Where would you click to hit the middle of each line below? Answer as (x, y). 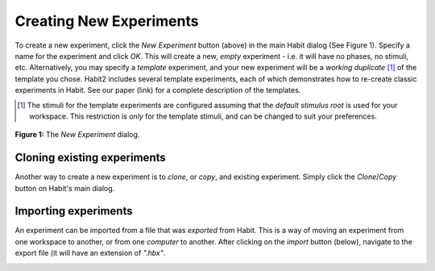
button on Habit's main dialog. (65, 188)
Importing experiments (74, 211)
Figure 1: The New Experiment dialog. (77, 135)
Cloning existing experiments (91, 158)
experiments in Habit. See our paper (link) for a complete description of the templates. (158, 90)
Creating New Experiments (107, 21)
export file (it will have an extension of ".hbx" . (90, 253)
